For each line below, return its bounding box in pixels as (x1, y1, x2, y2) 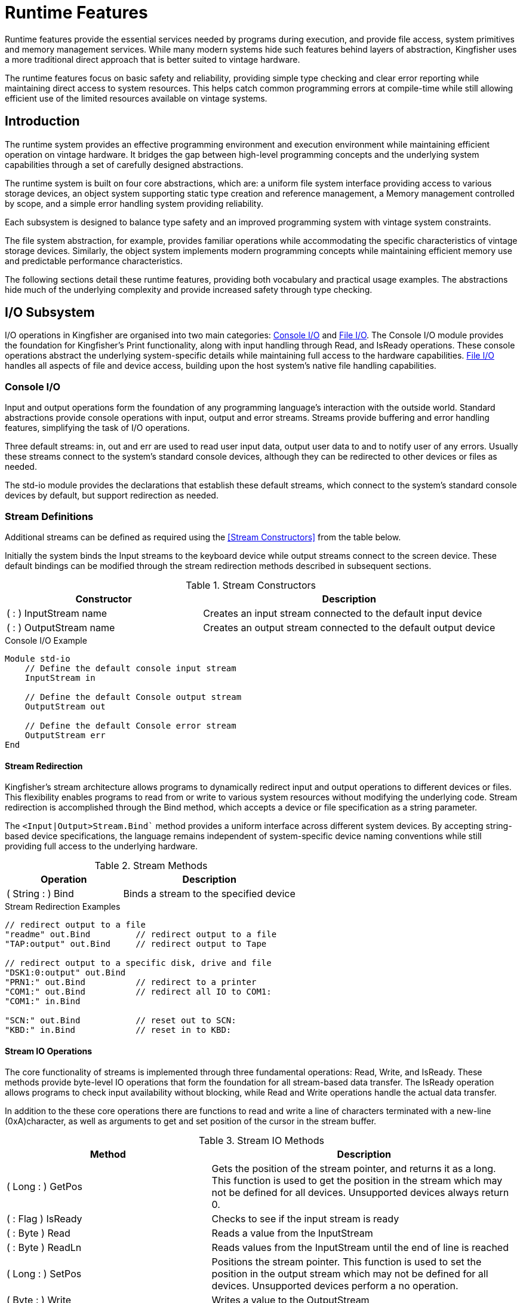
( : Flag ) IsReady (7, 1213, 82, 1225)
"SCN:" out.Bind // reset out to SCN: (5, 1016, 236, 1026)
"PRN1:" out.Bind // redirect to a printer (5, 977, 257, 987)
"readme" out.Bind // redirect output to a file (5, 929, 277, 940)
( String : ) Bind (7, 888, 74, 900)
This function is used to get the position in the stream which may (211, 1174, 503, 1187)
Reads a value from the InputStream (211, 1227, 373, 1240)
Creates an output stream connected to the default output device (203, 621, 496, 634)
